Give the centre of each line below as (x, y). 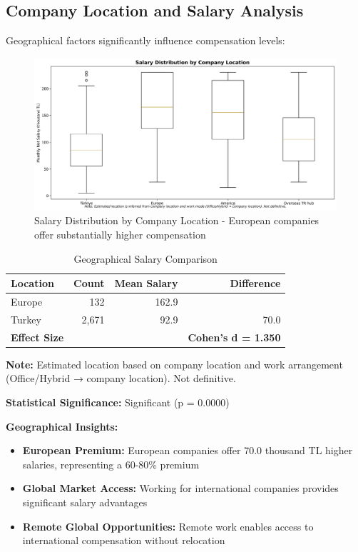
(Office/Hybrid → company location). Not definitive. (121, 378)
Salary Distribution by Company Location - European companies (177, 220)
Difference (255, 283)
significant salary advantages (85, 502)
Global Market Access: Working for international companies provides (180, 488)
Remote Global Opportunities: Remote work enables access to (168, 526)
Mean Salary (146, 283)
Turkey (26, 319)
